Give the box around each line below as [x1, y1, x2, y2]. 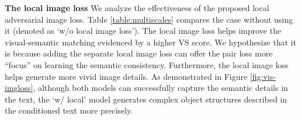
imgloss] [5, 82, 33, 94]
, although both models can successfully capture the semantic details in [33, 82, 288, 94]
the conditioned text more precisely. [5, 104, 133, 117]
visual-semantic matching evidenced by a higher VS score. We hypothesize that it [5, 36, 296, 48]
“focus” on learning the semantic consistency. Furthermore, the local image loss [5, 58, 289, 70]
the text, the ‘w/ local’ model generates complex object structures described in [5, 93, 288, 105]
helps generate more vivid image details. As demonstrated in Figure [5, 70, 248, 82]
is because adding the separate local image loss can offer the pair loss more [5, 47, 273, 59]
